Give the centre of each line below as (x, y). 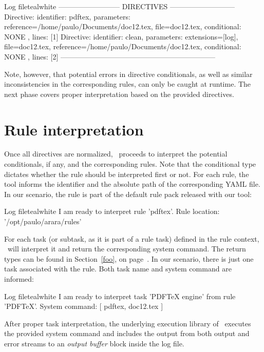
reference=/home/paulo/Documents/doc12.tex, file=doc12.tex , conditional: (123, 26)
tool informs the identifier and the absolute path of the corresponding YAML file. (132, 184)
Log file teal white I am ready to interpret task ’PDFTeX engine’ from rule (120, 296)
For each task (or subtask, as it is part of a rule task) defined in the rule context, (132, 238)
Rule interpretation (74, 129)
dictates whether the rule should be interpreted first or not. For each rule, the (127, 174)
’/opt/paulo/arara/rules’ (43, 221)
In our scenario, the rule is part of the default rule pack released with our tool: (128, 194)
